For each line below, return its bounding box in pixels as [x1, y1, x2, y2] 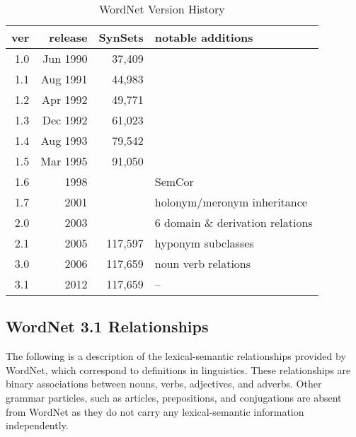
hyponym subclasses [154, 235, 254, 251]
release [49, 29, 88, 45]
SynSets [98, 29, 144, 45]
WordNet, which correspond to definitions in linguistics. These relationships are [6, 362, 351, 377]
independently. [6, 418, 69, 433]
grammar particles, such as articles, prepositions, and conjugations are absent [6, 390, 342, 404]
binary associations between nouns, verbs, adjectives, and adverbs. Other [6, 376, 322, 391]
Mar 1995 [40, 153, 88, 169]
